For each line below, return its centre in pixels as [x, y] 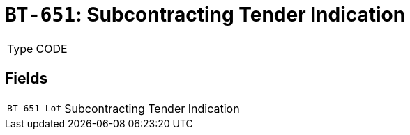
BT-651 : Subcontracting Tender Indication [205, 15]
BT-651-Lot [35, 109]
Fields [26, 79]
